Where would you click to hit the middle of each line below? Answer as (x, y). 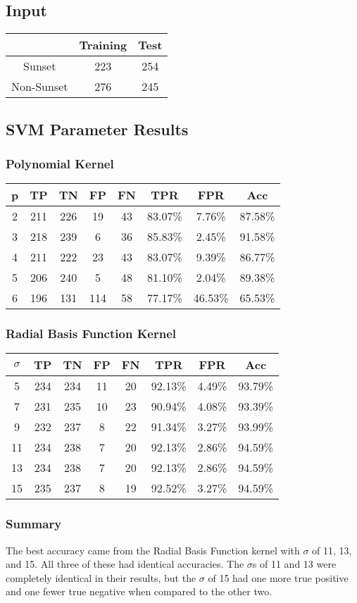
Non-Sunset (40, 87)
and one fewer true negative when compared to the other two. (139, 591)
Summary (34, 524)
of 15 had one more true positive (278, 577)
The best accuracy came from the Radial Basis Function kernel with (153, 550)
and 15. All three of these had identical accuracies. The (125, 564)
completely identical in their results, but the (101, 577)
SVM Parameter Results (97, 129)
